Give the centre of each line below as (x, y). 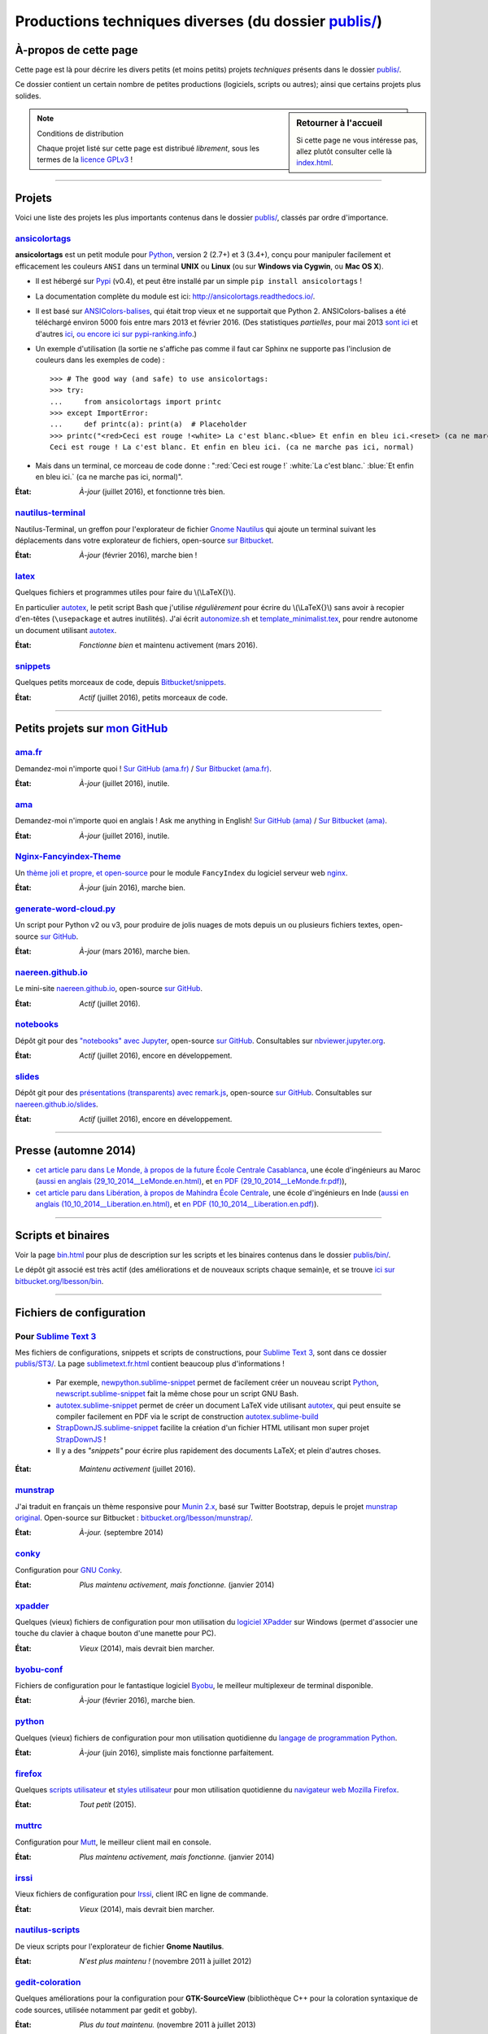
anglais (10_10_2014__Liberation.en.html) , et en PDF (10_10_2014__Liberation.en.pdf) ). (177, 1204)
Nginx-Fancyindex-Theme (68, 857)
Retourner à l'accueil (339, 124)
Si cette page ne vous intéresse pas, (357, 140)
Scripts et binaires (62, 1235)
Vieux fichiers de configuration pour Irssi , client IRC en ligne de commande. (142, 1894)
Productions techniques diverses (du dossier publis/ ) (198, 21)
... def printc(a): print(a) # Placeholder (148, 424)
